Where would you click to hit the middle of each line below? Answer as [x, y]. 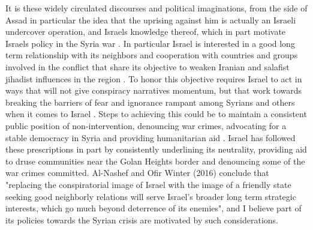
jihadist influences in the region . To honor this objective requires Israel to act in [154, 78]
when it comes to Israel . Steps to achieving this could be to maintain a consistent [156, 114]
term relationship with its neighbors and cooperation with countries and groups [152, 55]
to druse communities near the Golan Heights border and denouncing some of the [155, 161]
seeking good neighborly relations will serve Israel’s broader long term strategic [151, 196]
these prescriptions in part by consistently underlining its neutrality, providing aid [156, 149]
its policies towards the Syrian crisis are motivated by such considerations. [142, 219]
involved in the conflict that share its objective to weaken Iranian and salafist [148, 66]
